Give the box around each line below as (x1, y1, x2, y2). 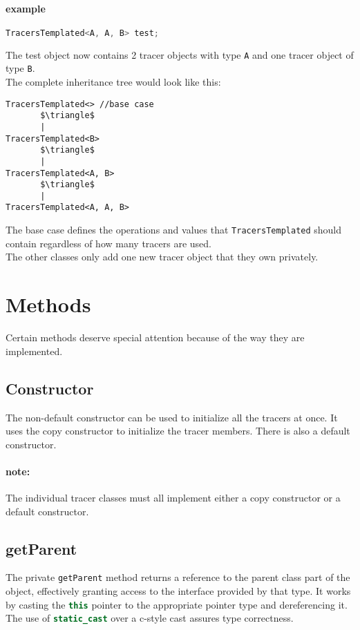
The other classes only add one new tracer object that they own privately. (6, 249, 319, 264)
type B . (6, 61, 35, 75)
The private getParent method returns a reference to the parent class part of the (6, 570, 350, 584)
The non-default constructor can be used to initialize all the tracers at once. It (6, 410, 338, 424)
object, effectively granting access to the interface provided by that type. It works (6, 584, 351, 598)
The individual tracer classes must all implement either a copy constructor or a (6, 490, 341, 505)
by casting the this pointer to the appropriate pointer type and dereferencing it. (6, 597, 348, 611)
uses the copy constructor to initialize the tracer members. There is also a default (6, 423, 350, 438)
